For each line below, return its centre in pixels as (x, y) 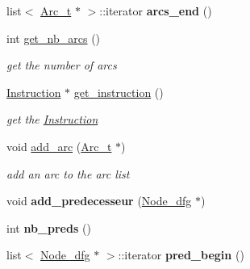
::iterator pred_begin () (181, 255)
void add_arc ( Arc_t (59, 146)
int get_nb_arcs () (54, 38)
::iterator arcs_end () (156, 11)
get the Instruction (52, 119)
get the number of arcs (62, 65)
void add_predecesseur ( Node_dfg (99, 201)
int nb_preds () (49, 227)
